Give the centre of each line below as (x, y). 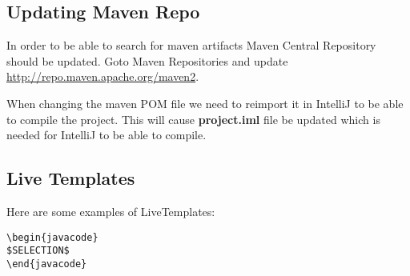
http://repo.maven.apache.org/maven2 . (103, 76)
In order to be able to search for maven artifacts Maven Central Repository (191, 45)
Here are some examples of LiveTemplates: (111, 211)
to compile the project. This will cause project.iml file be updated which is (193, 119)
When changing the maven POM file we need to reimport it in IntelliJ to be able (205, 103)
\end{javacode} (47, 264)
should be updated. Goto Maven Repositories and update (147, 60)
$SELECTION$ (38, 251)
